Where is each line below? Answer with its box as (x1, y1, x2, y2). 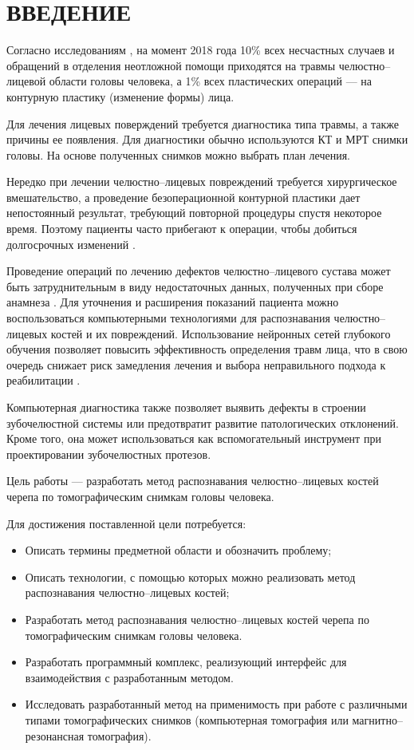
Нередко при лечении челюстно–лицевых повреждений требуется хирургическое (6, 173, 397, 190)
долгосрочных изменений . (6, 235, 136, 252)
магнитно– (352, 711, 403, 728)
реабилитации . (6, 372, 81, 389)
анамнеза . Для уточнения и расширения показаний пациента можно (6, 294, 339, 310)
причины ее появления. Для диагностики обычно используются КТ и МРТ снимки (6, 131, 408, 148)
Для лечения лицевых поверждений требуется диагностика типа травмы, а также (6, 115, 400, 132)
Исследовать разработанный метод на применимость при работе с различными (25, 696, 408, 712)
